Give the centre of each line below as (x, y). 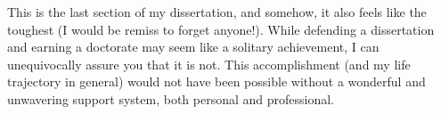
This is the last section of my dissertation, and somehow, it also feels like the (217, 12)
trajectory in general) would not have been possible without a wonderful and (216, 81)
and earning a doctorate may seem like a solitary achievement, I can (193, 47)
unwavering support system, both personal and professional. (171, 98)
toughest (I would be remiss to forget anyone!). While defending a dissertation (221, 29)
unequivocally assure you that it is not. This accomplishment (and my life (209, 64)
